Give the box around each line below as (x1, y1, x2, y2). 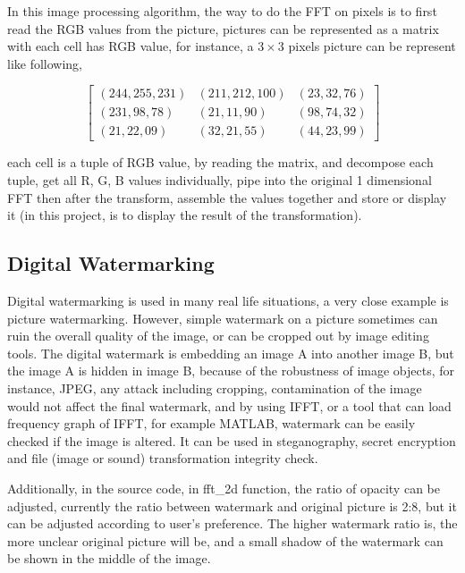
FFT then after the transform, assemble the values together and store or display (7, 188, 447, 206)
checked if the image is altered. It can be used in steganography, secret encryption (7, 431, 456, 450)
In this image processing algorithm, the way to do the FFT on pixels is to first (7, 2, 437, 20)
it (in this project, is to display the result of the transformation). (7, 206, 362, 224)
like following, (7, 54, 83, 72)
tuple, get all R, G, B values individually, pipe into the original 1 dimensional (7, 171, 432, 190)
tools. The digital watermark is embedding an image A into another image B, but (7, 343, 454, 362)
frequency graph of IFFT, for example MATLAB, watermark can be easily (7, 414, 416, 433)
